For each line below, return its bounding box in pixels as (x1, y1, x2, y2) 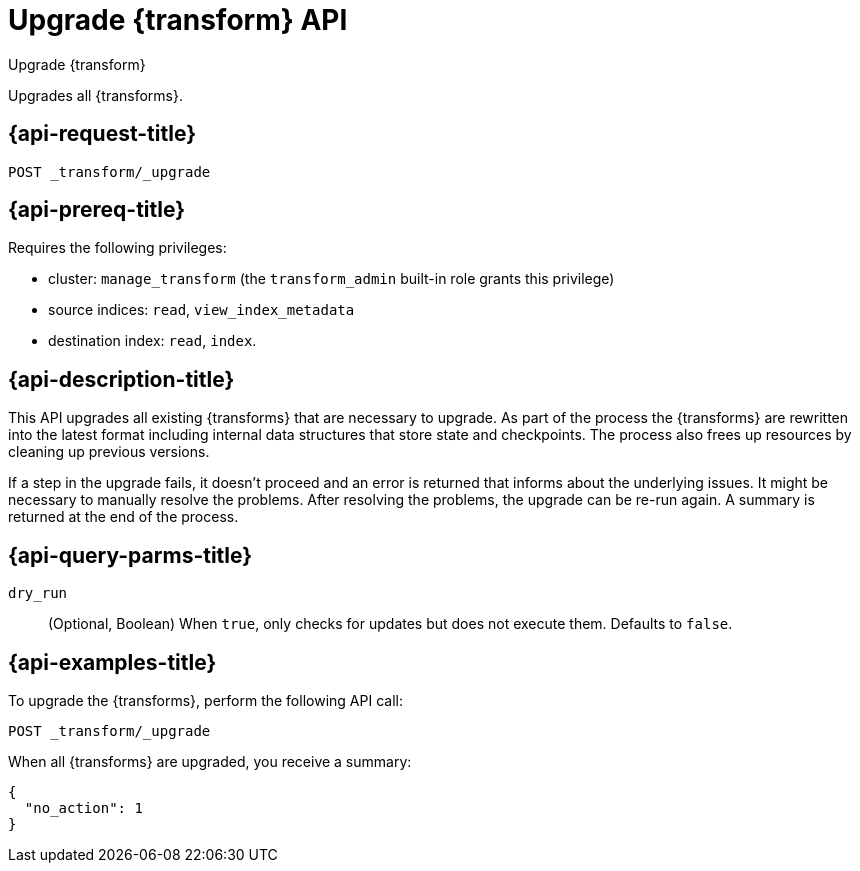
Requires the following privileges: (8, 239, 227, 257)
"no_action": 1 (24, 799, 143, 816)
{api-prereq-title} (8, 197, 186, 223)
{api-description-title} (8, 366, 235, 392)
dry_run (8, 585, 68, 602)
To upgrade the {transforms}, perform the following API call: (8, 691, 403, 709)
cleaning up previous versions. (8, 443, 210, 461)
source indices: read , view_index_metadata (48, 301, 355, 319)
